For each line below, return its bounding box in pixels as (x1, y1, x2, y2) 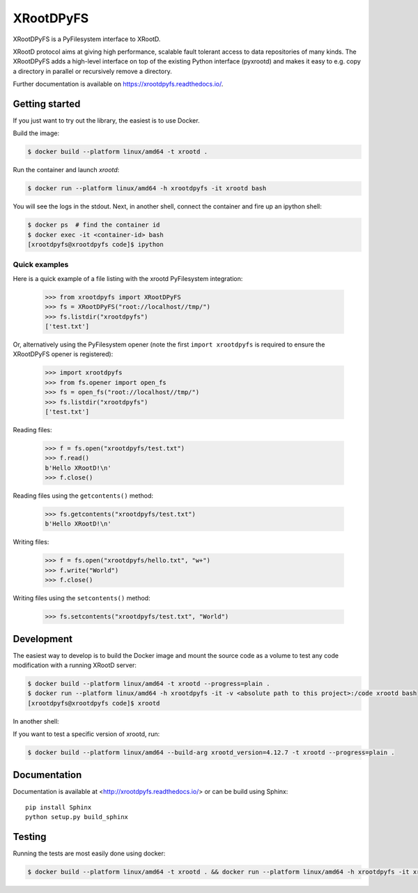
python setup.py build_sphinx (25, 813, 129, 821)
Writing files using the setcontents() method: (13, 594, 150, 602)
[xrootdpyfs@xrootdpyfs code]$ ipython (27, 241, 164, 249)
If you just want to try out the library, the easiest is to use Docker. (13, 116, 200, 125)
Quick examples (13, 260, 69, 270)
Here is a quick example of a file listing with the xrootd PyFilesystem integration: (13, 274, 243, 282)
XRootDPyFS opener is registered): (13, 350, 114, 358)
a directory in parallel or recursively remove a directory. (13, 67, 172, 75)
